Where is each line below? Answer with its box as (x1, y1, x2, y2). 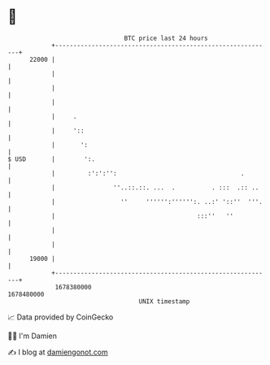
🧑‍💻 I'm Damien (7, 331, 58, 341)
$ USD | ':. (7, 154, 95, 163)
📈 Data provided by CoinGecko (7, 312, 114, 322)
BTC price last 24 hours (124, 34, 208, 42)
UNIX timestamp (138, 297, 190, 306)
